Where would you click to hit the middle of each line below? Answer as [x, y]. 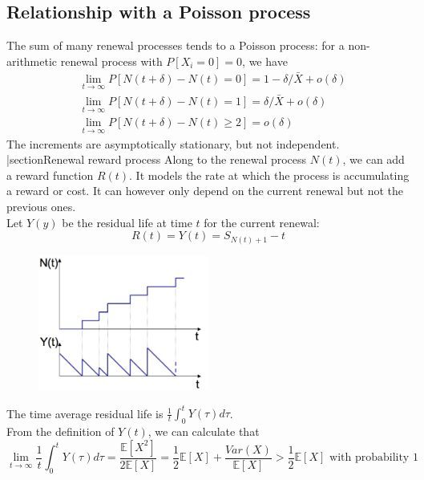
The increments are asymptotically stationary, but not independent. [173, 143]
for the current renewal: [262, 222]
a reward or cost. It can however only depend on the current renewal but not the [205, 191]
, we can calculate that [204, 431]
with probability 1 [374, 458]
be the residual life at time [127, 222]
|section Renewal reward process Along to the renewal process [157, 159]
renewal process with [111, 61]
